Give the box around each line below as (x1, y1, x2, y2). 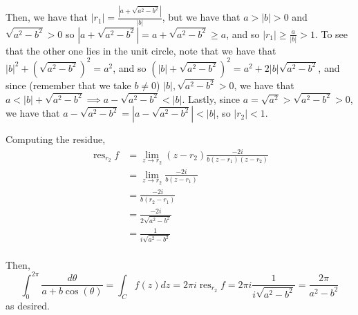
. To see (314, 26, 348, 41)
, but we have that (162, 10, 241, 24)
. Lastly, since (182, 91, 241, 106)
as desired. (6, 298, 50, 312)
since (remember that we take (6, 78, 131, 92)
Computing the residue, (6, 132, 106, 146)
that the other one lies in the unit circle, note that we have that (6, 43, 276, 57)
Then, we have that (6, 10, 88, 24)
